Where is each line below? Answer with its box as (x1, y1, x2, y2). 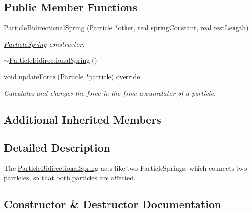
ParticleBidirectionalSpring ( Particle (4, 22, 112, 33)
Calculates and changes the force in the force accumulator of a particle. (4, 88, 216, 98)
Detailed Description (4, 140, 110, 155)
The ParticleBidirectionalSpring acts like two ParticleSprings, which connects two (4, 163, 247, 173)
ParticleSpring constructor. (4, 38, 85, 49)
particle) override (89, 71, 140, 81)
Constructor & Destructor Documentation (4, 196, 221, 211)
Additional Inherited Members (4, 111, 161, 126)
